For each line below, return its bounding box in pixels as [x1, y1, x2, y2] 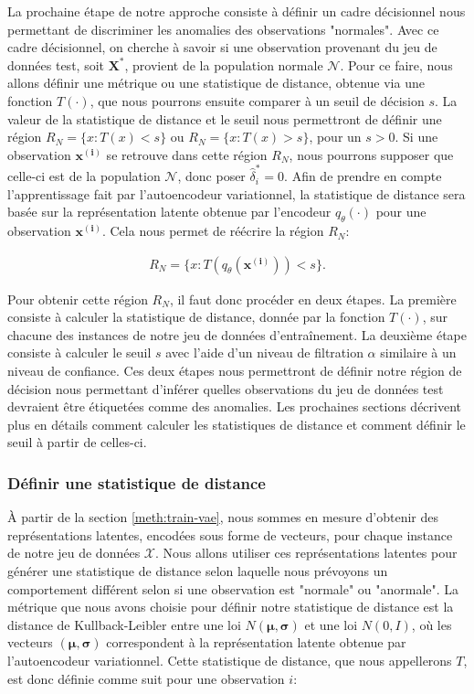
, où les [411, 614, 452, 634]
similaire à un [380, 343, 457, 362]
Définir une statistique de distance [7, 471, 266, 494]
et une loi [304, 614, 358, 634]
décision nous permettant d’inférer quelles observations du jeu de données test [7, 379, 444, 398]
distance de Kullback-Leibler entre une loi [7, 614, 241, 634]
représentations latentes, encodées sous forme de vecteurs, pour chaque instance [7, 525, 453, 544]
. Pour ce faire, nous [340, 55, 453, 74]
